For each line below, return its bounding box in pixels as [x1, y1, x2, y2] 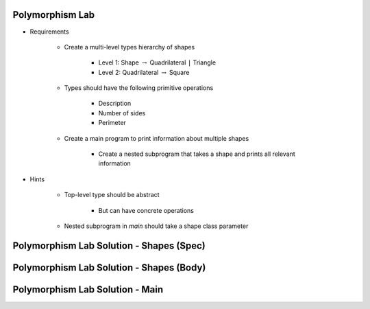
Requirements [29, 27, 69, 36]
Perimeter [98, 119, 127, 127]
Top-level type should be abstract [64, 191, 160, 199]
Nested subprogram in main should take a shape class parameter [64, 222, 249, 230]
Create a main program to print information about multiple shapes [64, 134, 249, 142]
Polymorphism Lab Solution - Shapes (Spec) [12, 240, 206, 251]
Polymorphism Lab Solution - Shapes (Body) [12, 262, 206, 273]
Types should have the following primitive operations [64, 84, 214, 92]
